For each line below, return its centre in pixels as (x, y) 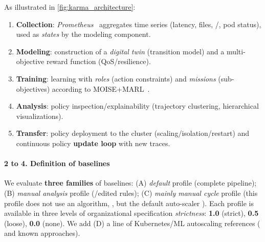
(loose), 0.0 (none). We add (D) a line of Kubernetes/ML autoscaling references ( (132, 223)
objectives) (33, 88)
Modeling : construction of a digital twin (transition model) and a (120, 51)
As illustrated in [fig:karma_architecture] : (70, 7)
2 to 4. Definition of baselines (57, 163)
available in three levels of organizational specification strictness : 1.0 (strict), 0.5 (131, 213)
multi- (236, 51)
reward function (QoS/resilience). (98, 61)
